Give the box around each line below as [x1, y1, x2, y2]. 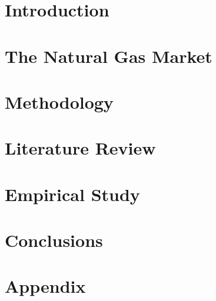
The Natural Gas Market [5, 44, 212, 68]
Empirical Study [5, 182, 140, 206]
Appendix [5, 274, 86, 298]
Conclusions [5, 228, 103, 252]
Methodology [5, 89, 114, 113]
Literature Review [5, 136, 156, 160]
